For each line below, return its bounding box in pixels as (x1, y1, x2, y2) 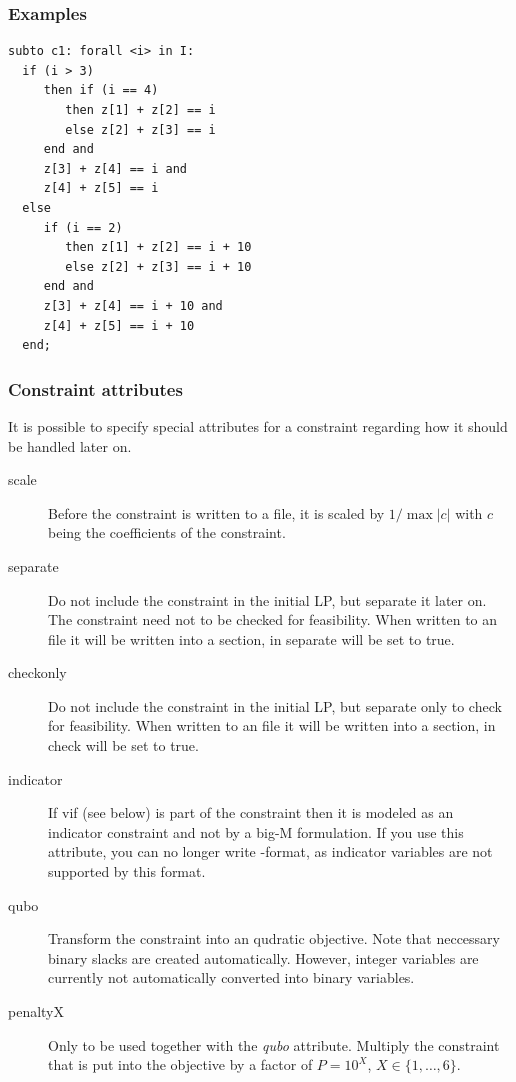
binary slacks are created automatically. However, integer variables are (48, 947, 479, 968)
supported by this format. (48, 861, 206, 882)
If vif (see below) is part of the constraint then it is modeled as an (48, 802, 454, 823)
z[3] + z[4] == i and (43, 161, 187, 176)
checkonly (8, 662, 67, 683)
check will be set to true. (48, 735, 199, 756)
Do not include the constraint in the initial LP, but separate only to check (48, 695, 502, 716)
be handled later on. (8, 435, 132, 456)
